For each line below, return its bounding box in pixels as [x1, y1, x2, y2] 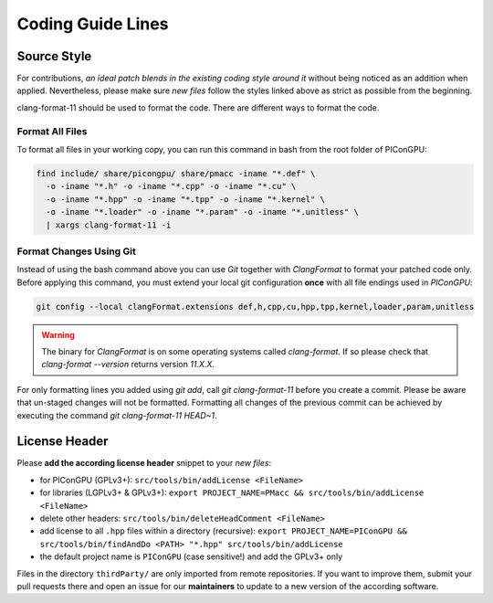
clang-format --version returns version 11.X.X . [41, 359, 215, 370]
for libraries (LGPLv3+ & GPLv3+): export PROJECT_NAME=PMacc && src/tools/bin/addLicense [39, 487, 425, 498]
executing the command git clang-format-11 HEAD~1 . [16, 409, 218, 420]
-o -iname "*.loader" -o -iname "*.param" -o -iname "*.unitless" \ [46, 206, 360, 217]
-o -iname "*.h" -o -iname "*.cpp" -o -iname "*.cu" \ [46, 181, 297, 192]
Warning [41, 329, 75, 340]
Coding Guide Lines [16, 14, 169, 34]
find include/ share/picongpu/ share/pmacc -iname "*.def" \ [36, 168, 316, 178]
